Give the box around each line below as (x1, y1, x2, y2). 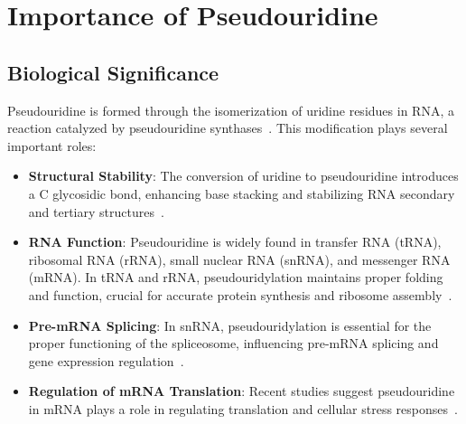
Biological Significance (7, 58, 219, 86)
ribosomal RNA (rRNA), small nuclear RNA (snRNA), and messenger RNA (28, 250, 451, 269)
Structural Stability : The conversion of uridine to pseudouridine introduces (28, 166, 459, 185)
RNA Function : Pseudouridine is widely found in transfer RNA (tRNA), (28, 232, 442, 251)
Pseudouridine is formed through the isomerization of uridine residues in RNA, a (7, 100, 454, 119)
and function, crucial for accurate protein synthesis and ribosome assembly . (28, 285, 452, 304)
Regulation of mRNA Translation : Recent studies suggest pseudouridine (28, 382, 455, 400)
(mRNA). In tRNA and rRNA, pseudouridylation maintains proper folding (28, 268, 443, 287)
